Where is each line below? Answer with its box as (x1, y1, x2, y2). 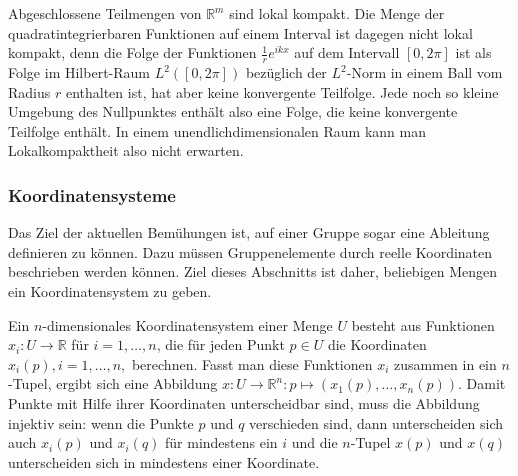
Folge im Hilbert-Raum (8, 62, 150, 83)
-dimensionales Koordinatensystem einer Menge (42, 314, 333, 335)
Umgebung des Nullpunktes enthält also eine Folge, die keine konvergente (8, 101, 458, 122)
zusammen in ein (394, 353, 497, 374)
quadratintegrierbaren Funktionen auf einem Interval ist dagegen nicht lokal (8, 22, 473, 43)
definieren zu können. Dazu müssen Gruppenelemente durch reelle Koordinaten (8, 241, 493, 262)
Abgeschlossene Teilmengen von (8, 3, 202, 23)
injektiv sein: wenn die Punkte (8, 412, 194, 433)
